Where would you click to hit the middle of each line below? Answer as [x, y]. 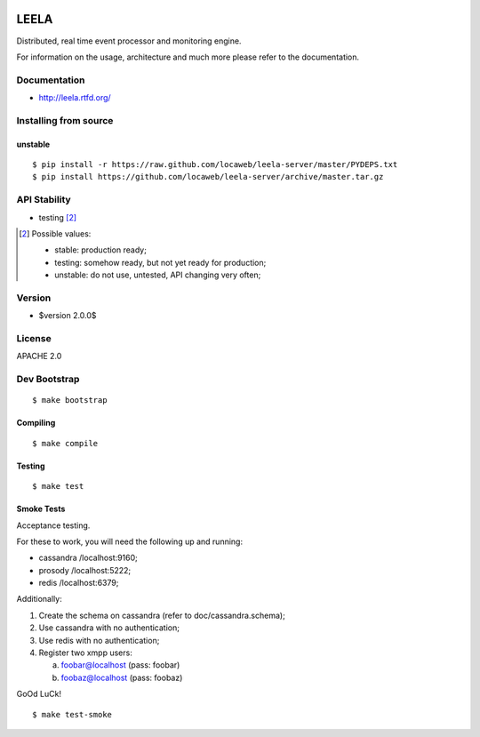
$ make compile [65, 443]
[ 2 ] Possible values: [55, 233]
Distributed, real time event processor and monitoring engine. [129, 41]
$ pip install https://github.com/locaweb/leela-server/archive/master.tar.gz [208, 177]
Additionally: [39, 599]
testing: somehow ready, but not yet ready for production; [160, 262]
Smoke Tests [41, 509]
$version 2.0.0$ [68, 316]
